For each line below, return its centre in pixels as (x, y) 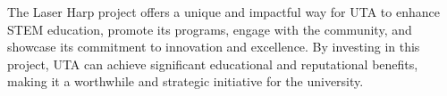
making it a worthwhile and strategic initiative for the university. (186, 81)
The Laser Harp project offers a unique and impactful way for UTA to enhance (223, 12)
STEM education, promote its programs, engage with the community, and (210, 29)
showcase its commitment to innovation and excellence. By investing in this (214, 47)
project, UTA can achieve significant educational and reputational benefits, (213, 64)
